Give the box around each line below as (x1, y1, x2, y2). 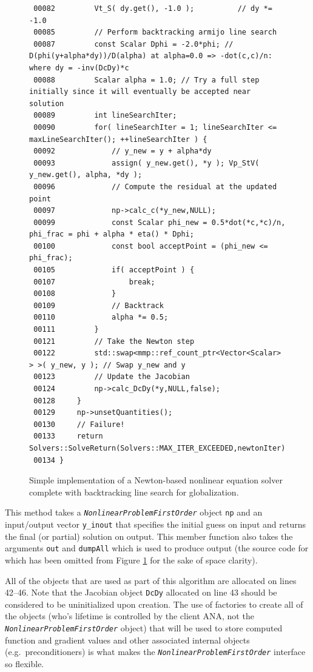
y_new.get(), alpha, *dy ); (29, 170, 143, 180)
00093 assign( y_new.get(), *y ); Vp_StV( (33, 158, 260, 167)
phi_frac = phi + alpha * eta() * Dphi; (29, 230, 195, 239)
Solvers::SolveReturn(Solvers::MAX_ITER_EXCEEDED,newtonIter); (29, 443, 290, 452)
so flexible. (5, 657, 44, 670)
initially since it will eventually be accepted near (29, 87, 251, 96)
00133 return (33, 432, 103, 441)
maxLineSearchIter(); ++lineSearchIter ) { (29, 135, 207, 144)
